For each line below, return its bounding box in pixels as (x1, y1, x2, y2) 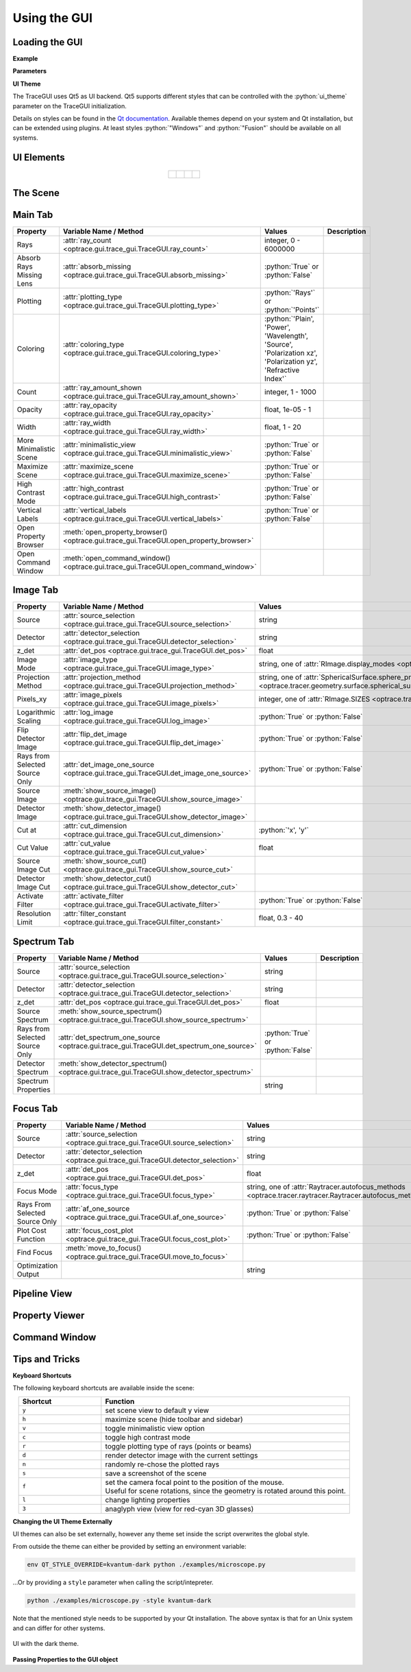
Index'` (264, 373, 287, 383)
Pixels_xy (16, 694, 47, 704)
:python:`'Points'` (264, 305, 320, 315)
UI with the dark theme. (12, 1640, 79, 1648)
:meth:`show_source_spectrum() (58, 1006, 162, 1016)
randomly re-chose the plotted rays (105, 1460, 220, 1469)
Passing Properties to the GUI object (12, 1655, 119, 1663)
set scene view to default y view (105, 1405, 209, 1415)
